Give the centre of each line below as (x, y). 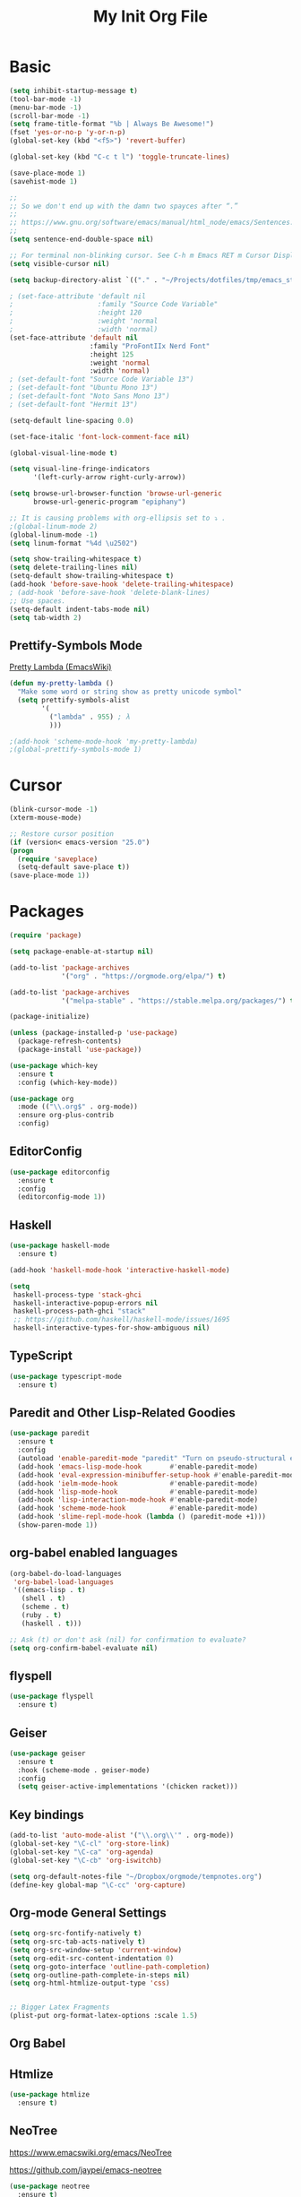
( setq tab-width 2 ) (46, 617)
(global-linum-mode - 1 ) (54, 535)
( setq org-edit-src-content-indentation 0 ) (92, 1958)
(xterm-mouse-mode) (46, 818)
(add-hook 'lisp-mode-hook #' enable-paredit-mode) (138, 1492)
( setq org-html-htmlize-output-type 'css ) (90, 1983)
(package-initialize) (50, 1017)
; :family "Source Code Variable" (114, 305)
